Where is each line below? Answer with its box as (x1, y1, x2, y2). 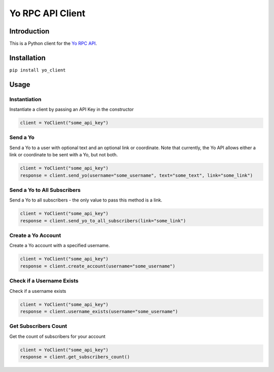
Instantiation (9, 95, 42, 103)
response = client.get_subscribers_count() (20, 354, 130, 360)
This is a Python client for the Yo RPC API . (9, 41, 97, 47)
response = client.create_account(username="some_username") (20, 263, 176, 269)
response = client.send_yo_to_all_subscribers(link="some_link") (20, 218, 186, 223)
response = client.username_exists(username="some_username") (20, 309, 178, 314)
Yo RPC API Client (9, 8, 86, 19)
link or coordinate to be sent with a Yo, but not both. (9, 152, 118, 158)
